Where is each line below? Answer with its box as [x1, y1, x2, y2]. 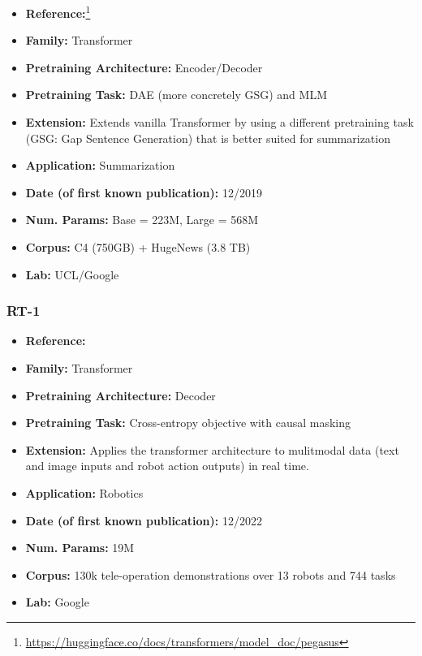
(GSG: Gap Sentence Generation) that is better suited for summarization [25, 129, 390, 146]
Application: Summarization [25, 157, 175, 174]
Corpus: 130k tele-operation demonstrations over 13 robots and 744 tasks [25, 566, 396, 583]
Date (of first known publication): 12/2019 [25, 183, 262, 201]
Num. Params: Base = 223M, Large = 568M [25, 211, 259, 228]
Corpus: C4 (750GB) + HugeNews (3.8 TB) [25, 239, 251, 255]
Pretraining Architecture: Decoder [25, 386, 216, 404]
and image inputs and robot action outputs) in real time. [25, 457, 309, 474]
